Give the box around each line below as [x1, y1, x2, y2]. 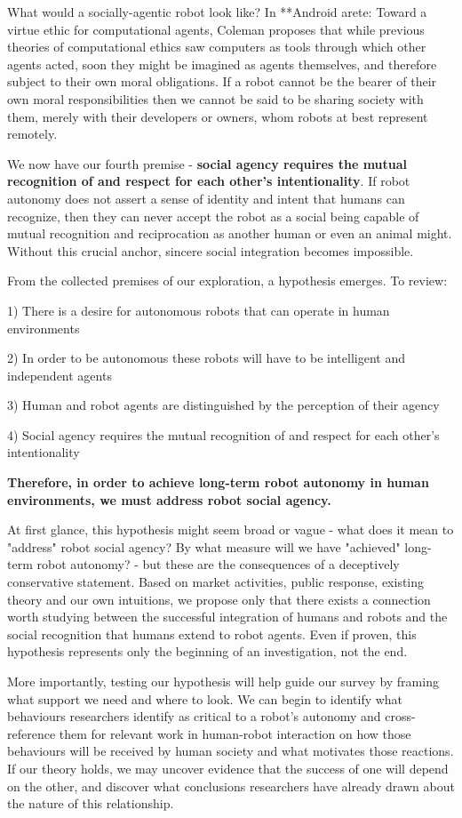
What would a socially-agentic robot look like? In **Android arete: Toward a [7, 3, 427, 20]
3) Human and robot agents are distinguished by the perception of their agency [7, 396, 440, 414]
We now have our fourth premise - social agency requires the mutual [7, 154, 408, 172]
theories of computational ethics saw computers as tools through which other [7, 37, 426, 56]
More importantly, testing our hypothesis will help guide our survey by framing [7, 672, 439, 690]
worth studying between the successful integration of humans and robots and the [7, 607, 448, 626]
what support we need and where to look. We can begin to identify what [7, 689, 403, 708]
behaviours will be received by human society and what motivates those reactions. [7, 742, 454, 760]
